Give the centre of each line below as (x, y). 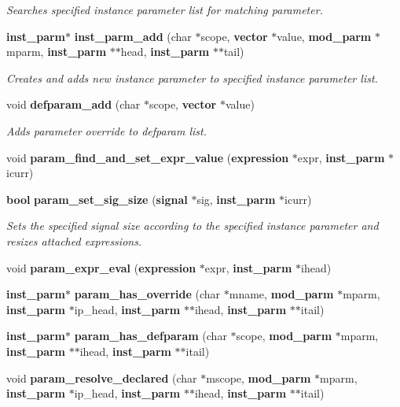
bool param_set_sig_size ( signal (97, 199)
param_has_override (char (147, 294)
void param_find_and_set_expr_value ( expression (148, 157)
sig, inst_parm (236, 199)
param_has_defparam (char (150, 336)
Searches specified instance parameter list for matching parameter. (165, 9)
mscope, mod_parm (259, 377)
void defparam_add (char (73, 104)
